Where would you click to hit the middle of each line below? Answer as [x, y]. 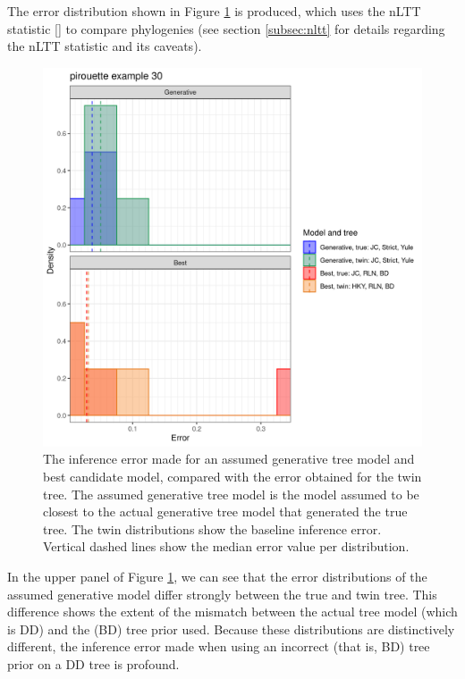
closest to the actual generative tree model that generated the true [225, 511]
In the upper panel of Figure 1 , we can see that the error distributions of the [217, 576]
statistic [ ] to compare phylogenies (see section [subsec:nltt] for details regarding [226, 28]
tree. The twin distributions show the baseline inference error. [212, 528]
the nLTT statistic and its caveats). [105, 46]
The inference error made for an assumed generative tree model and [229, 459]
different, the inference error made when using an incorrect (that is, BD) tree [219, 646]
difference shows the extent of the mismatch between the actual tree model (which [232, 612]
